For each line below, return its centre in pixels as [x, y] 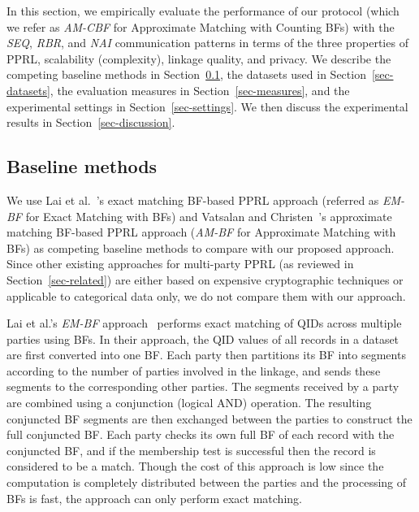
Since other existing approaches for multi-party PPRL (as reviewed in [180, 264]
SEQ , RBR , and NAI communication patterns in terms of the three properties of [207, 43]
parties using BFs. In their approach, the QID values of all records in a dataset [203, 338]
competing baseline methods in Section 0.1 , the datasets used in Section [186, 74]
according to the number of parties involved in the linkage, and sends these [194, 370]
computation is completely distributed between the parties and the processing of [207, 482]
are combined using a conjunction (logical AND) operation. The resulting [189, 403]
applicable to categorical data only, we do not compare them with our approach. [206, 295]
